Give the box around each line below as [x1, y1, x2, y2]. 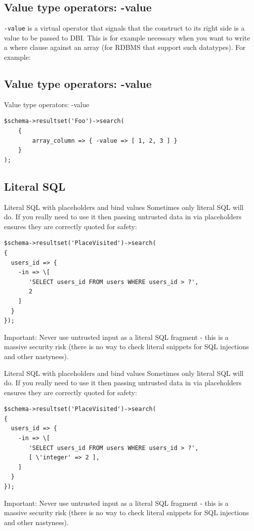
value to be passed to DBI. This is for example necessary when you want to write [4, 32, 250, 42]
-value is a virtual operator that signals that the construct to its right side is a [4, 23, 245, 33]
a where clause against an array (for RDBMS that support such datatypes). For [4, 42, 246, 52]
